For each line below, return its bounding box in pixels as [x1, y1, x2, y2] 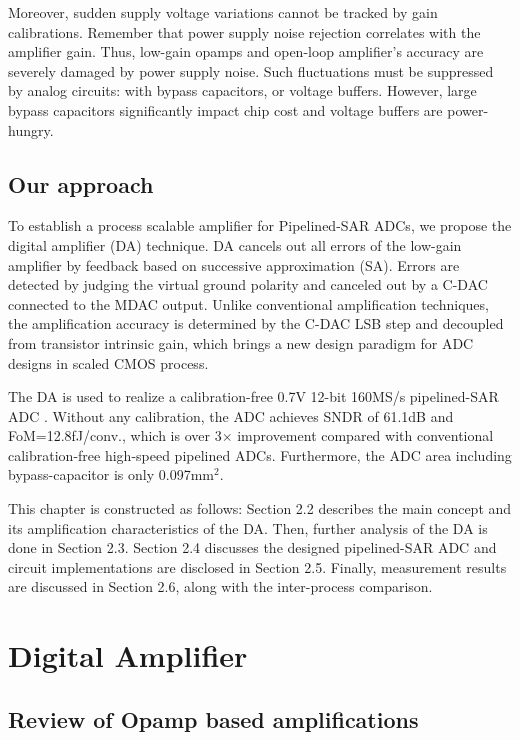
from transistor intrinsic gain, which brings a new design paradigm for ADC [8, 332, 474, 353]
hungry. [8, 119, 54, 140]
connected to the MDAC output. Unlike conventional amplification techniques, [8, 293, 489, 314]
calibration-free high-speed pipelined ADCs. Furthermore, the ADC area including [8, 444, 512, 465]
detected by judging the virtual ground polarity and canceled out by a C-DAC [8, 274, 488, 295]
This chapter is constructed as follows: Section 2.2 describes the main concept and [8, 498, 512, 519]
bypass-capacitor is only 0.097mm [8, 464, 214, 485]
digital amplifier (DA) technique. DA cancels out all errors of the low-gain [8, 234, 462, 255]
